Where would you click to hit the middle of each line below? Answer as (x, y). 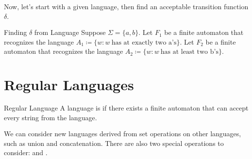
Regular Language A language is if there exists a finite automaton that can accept (126, 108)
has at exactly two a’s (144, 42)
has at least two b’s (189, 52)
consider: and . (26, 152)
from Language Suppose (70, 32)
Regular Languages (69, 85)
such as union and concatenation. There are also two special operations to (114, 143)
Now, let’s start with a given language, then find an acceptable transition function (126, 6)
